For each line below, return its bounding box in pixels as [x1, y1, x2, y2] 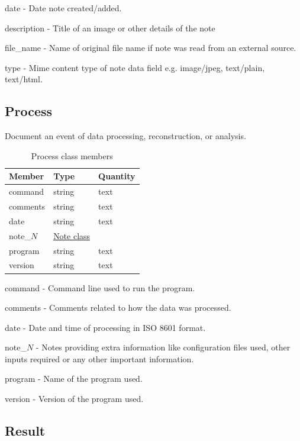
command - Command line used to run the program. [5, 281, 195, 294]
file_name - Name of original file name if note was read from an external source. [5, 41, 296, 54]
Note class [53, 229, 91, 242]
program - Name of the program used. [5, 372, 143, 385]
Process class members [31, 149, 113, 162]
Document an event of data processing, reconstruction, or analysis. [5, 130, 246, 142]
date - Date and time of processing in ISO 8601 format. [5, 321, 206, 333]
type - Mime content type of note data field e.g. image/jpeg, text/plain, [5, 61, 265, 73]
